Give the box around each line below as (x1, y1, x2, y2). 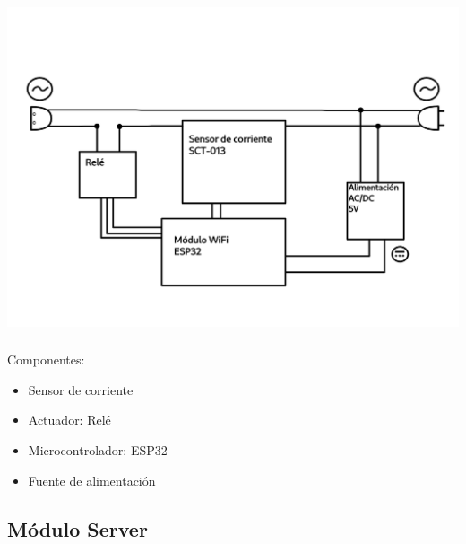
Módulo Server (7, 514, 148, 542)
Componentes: (7, 350, 85, 369)
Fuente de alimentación (28, 470, 156, 489)
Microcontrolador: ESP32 (28, 441, 168, 460)
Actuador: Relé (28, 410, 111, 429)
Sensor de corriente (28, 380, 134, 399)
